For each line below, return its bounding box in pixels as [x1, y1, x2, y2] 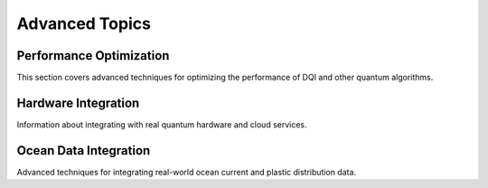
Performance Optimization [16, 48, 170, 63]
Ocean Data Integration [16, 143, 151, 158]
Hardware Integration [16, 95, 140, 110]
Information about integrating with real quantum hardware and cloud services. [16, 118, 307, 130]
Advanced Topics [16, 14, 151, 33]
